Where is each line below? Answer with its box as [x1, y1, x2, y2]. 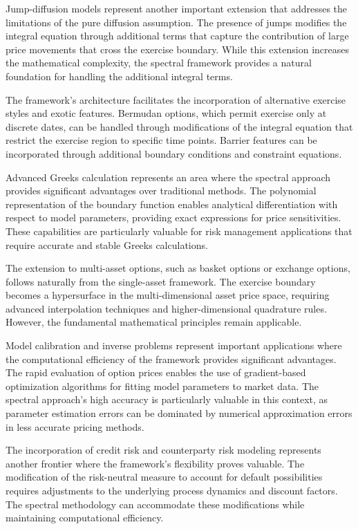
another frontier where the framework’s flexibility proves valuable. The [6, 456, 305, 470]
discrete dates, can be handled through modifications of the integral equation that [6, 119, 353, 133]
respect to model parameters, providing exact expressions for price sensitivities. [6, 210, 341, 225]
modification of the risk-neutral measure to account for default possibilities [6, 470, 323, 484]
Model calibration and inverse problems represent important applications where [6, 338, 342, 353]
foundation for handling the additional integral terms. [6, 68, 233, 83]
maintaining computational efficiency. [6, 510, 164, 525]
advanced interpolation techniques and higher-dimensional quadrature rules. [6, 301, 327, 315]
